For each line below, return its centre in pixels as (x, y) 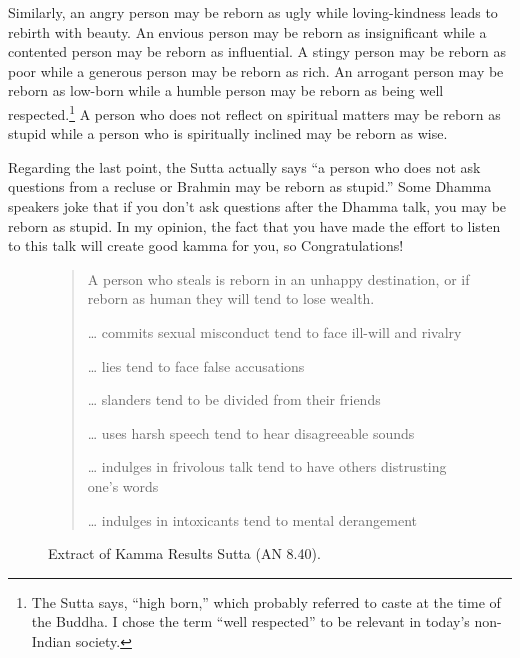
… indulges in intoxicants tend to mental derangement (252, 519)
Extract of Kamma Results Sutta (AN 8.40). (184, 553)
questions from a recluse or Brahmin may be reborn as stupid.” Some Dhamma (250, 186)
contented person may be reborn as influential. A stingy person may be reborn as (257, 51)
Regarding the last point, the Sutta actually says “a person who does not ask (244, 166)
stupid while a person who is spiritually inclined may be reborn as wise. (228, 133)
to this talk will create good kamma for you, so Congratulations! (206, 245)
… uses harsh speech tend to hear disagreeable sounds (251, 432)
